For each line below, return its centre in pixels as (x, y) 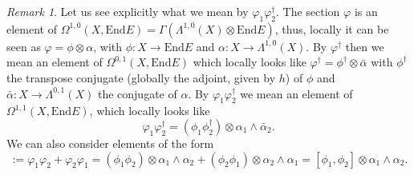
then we (365, 46)
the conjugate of (137, 93)
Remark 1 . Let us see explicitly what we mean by (128, 11)
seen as (24, 46)
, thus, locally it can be (332, 28)
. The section (308, 11)
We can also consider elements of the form (110, 143)
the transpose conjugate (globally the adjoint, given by (141, 77)
